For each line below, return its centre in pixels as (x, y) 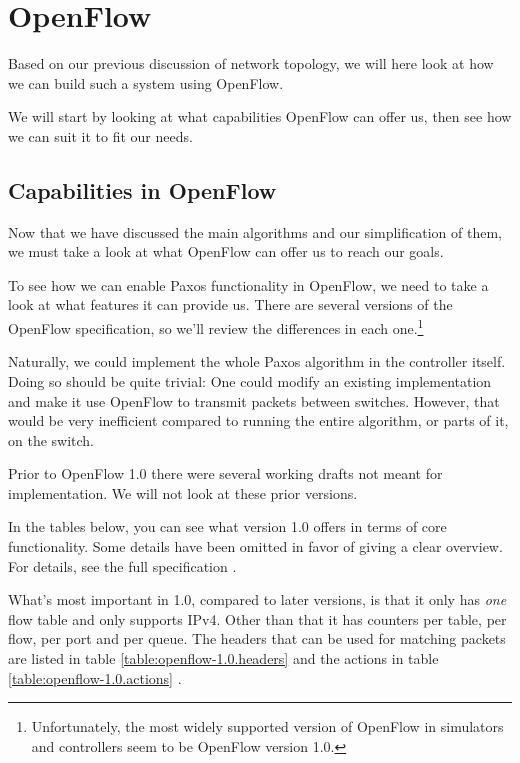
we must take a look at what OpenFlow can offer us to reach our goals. (226, 251)
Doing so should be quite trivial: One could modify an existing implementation (250, 380)
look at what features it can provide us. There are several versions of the (230, 304)
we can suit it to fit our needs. (100, 135)
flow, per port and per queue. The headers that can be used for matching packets (257, 638)
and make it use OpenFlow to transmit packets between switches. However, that (254, 400)
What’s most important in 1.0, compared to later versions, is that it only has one (257, 599)
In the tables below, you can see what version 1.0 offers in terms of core (227, 526)
